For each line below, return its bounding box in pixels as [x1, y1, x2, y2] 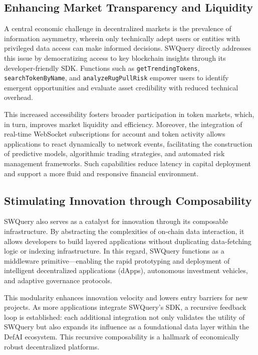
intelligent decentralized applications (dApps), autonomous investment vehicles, [4, 265, 248, 276]
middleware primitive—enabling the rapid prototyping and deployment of [4, 255, 230, 266]
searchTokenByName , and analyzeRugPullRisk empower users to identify [4, 72, 229, 83]
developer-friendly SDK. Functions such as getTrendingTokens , [4, 62, 200, 73]
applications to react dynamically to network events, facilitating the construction [4, 138, 252, 149]
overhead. [4, 92, 33, 102]
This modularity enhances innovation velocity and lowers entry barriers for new [4, 292, 248, 302]
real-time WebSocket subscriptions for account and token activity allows [4, 129, 225, 139]
